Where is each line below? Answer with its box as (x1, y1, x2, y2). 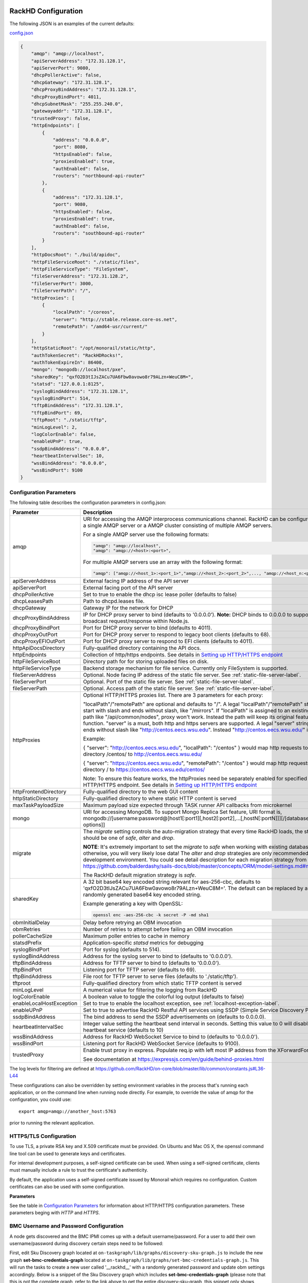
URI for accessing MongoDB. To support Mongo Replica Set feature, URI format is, (83, 808, 282, 815)
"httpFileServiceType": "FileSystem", (31, 266, 129, 272)
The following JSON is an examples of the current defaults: (9, 21, 134, 27)
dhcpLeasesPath (12, 598, 53, 605)
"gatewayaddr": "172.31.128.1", (31, 108, 113, 114)
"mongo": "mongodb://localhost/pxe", (31, 367, 126, 373)
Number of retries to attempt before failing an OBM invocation (83, 925, 233, 932)
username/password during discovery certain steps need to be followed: (9, 1240, 164, 1247)
